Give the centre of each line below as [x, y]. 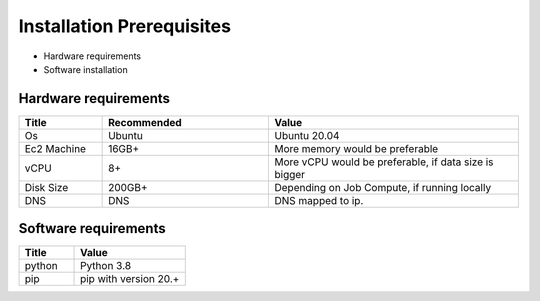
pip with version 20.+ [130, 279]
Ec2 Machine [55, 148]
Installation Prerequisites [125, 26]
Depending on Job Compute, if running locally [383, 187]
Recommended [145, 122]
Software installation [86, 69]
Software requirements [92, 228]
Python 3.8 [106, 266]
